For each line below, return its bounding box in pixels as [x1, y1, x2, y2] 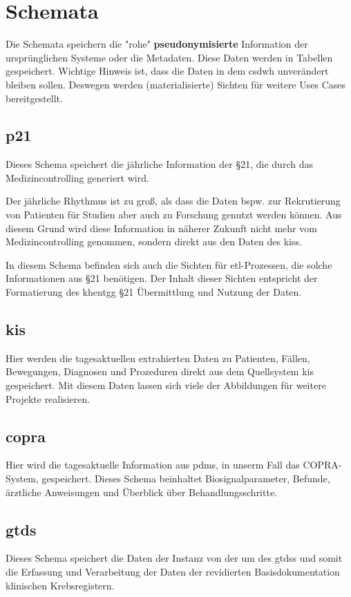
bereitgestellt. [6, 91, 63, 105]
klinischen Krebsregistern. [6, 578, 115, 592]
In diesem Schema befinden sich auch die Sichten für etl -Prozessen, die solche [6, 257, 332, 272]
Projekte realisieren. [6, 391, 91, 406]
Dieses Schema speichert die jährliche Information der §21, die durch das [6, 157, 313, 171]
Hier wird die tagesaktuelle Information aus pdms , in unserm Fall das [6, 457, 300, 472]
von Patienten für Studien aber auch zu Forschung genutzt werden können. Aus [6, 207, 342, 222]
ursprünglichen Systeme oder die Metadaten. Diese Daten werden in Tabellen [6, 50, 333, 64]
